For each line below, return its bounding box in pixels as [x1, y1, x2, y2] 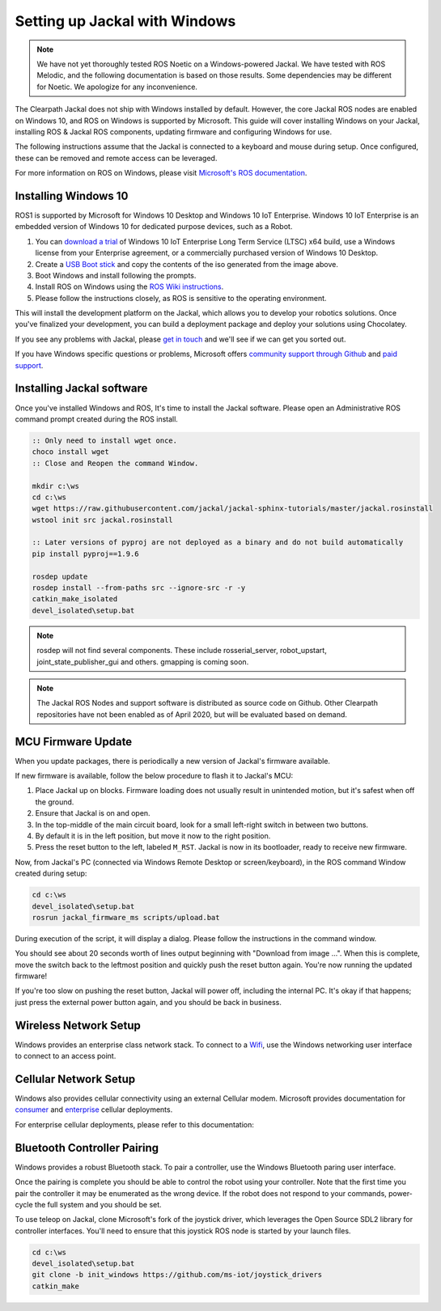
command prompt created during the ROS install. [15, 414, 178, 424]
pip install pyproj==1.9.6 [32, 549, 139, 558]
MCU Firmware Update [15, 735, 133, 749]
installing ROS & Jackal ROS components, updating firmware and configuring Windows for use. [15, 126, 332, 137]
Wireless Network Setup [15, 1018, 142, 1032]
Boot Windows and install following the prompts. [35, 270, 197, 280]
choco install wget [32, 448, 109, 456]
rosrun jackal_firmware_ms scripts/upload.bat [32, 913, 220, 922]
